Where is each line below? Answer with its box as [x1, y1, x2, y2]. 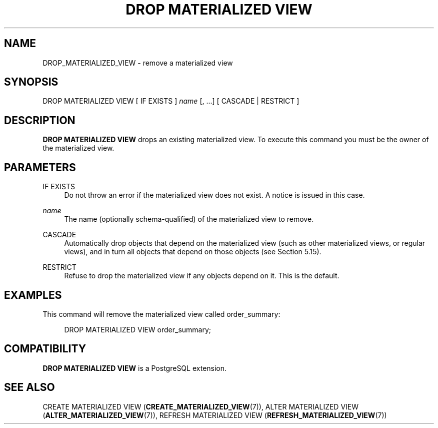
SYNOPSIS [4, 76, 58, 89]
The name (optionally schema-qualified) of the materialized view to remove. [64, 215, 314, 224]
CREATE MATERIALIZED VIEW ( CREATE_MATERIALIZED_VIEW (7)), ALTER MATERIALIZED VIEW [42, 402, 359, 411]
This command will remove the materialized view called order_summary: [42, 309, 280, 318]
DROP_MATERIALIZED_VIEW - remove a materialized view [42, 58, 233, 67]
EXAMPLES [4, 288, 62, 301]
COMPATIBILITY [4, 342, 86, 355]
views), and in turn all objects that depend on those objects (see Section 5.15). [64, 247, 321, 256]
